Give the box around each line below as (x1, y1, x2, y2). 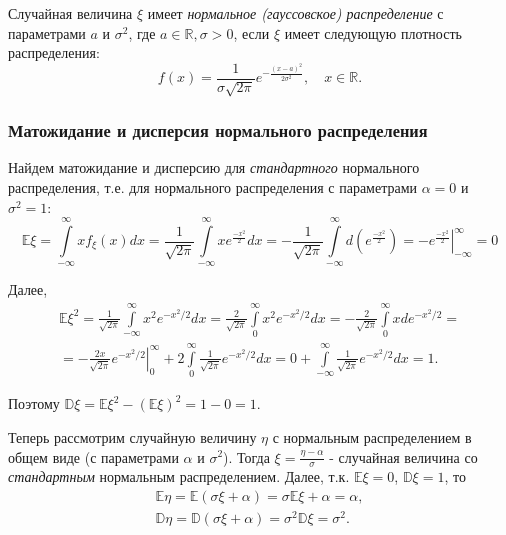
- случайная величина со (329, 446, 478, 467)
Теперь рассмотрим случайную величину (8, 426, 257, 447)
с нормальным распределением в (272, 426, 472, 447)
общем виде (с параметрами (8, 446, 179, 467)
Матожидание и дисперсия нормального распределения (8, 118, 428, 143)
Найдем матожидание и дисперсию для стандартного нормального (8, 157, 420, 178)
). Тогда (223, 446, 270, 467)
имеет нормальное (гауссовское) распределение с (147, 3, 444, 23)
